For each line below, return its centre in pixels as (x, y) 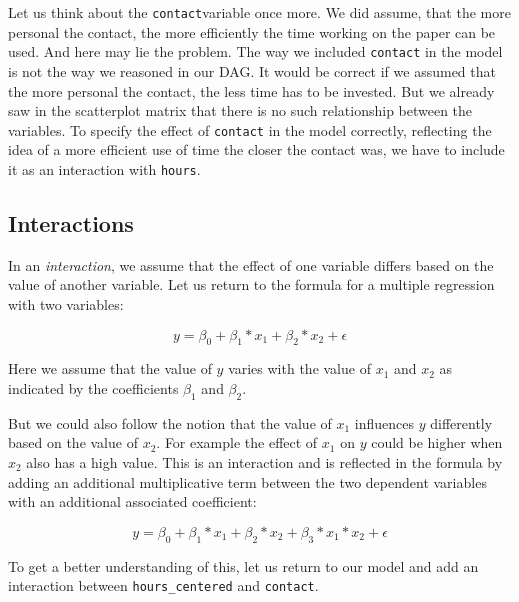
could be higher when (437, 442)
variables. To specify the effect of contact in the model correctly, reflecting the (250, 129)
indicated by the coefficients (93, 387)
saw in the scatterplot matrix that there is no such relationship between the (240, 110)
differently (461, 422)
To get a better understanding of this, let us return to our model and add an (243, 565)
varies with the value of (299, 368)
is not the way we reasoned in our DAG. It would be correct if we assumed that (252, 70)
